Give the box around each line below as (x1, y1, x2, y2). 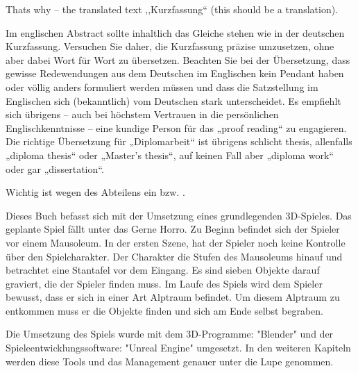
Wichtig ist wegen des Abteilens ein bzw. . (6, 185, 185, 199)
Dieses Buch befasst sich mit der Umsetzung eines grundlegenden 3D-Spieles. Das (6, 208, 352, 222)
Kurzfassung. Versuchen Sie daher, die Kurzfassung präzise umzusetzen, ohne (6, 39, 334, 53)
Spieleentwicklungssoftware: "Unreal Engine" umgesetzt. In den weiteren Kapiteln (6, 340, 351, 355)
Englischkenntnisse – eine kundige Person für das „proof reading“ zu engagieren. (6, 120, 347, 135)
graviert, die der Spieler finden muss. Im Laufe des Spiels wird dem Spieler (6, 276, 323, 290)
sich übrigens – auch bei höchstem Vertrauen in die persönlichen (6, 107, 279, 122)
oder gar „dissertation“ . (6, 161, 104, 176)
